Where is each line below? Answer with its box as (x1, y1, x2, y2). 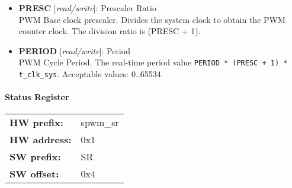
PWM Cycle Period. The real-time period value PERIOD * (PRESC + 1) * (18, 56, 288, 68)
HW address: (9, 133, 72, 147)
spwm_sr (81, 116, 119, 130)
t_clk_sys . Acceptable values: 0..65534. (18, 68, 163, 80)
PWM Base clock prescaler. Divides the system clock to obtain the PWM (18, 13, 285, 25)
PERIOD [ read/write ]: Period (18, 44, 130, 57)
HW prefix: (9, 116, 63, 130)
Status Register (5, 91, 69, 103)
